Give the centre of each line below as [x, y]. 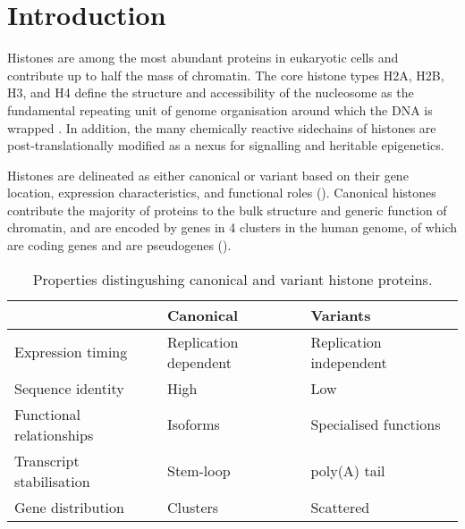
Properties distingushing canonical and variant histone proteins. [232, 279]
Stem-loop [199, 471]
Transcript [47, 460]
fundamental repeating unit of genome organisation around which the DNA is [220, 109]
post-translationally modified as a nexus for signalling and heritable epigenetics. [226, 145]
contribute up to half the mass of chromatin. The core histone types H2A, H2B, [226, 75]
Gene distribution [69, 507]
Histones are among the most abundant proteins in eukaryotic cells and [203, 58]
